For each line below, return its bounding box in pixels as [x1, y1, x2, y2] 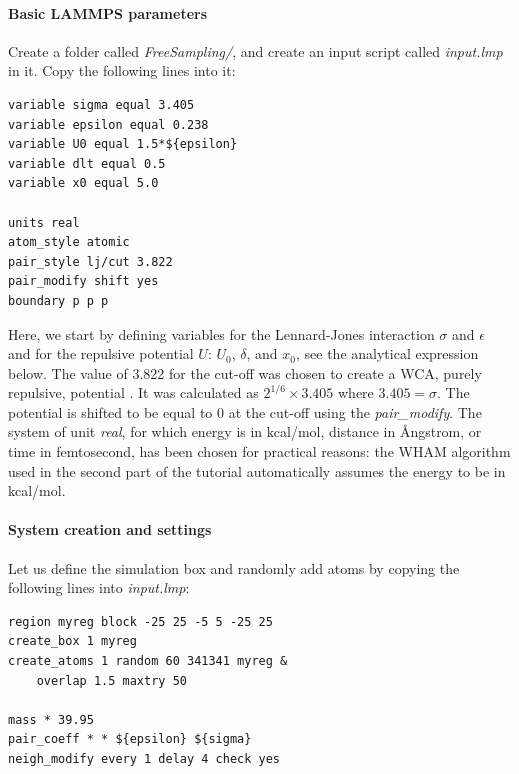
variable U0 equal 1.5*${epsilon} [8, 137, 238, 152]
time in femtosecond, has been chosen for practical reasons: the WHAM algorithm [8, 441, 511, 462]
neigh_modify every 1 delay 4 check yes [8, 752, 281, 766]
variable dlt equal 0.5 [8, 156, 166, 171]
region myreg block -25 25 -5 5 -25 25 [8, 614, 273, 629]
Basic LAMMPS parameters [8, 2, 208, 23]
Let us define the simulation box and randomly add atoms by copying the [8, 557, 460, 578]
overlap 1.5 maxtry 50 [36, 673, 187, 688]
